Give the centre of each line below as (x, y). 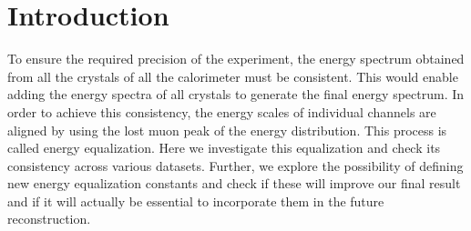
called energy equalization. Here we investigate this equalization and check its (224, 148)
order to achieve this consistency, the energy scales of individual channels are (222, 111)
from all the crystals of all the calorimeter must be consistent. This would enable (233, 76)
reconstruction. (49, 219)
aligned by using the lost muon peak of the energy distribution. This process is (227, 130)
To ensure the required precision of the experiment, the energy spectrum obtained (236, 59)
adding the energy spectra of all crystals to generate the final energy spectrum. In (236, 94)
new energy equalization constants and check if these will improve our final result (234, 183)
